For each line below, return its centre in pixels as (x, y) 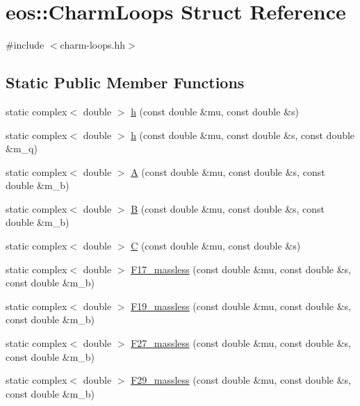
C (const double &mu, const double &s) (216, 246)
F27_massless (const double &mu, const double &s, (241, 343)
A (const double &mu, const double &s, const (228, 171)
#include (25, 45)
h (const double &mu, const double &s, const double (243, 135)
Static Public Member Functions (125, 82)
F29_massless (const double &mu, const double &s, (241, 380)
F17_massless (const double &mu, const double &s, (241, 269)
